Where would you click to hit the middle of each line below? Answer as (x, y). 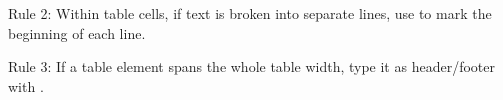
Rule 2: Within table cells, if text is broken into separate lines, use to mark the (250, 13)
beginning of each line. (77, 32)
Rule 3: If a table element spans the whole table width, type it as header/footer (251, 66)
